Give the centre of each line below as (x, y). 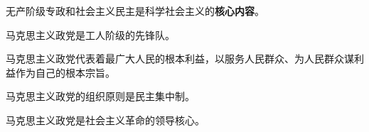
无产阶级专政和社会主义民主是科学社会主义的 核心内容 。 (135, 11)
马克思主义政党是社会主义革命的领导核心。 (105, 120)
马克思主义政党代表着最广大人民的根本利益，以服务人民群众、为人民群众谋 (180, 59)
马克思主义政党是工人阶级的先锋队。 (90, 34)
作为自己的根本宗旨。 (65, 72)
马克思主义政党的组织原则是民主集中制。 (100, 96)
